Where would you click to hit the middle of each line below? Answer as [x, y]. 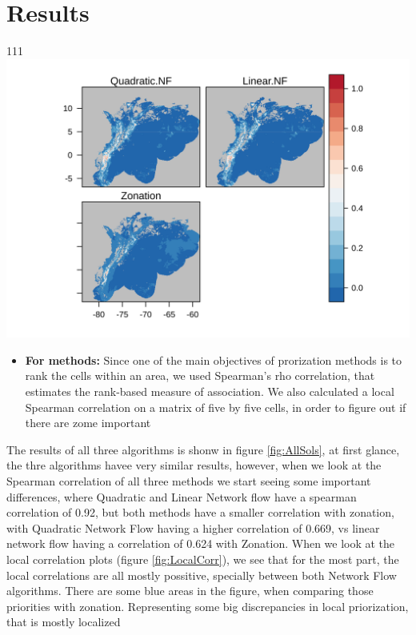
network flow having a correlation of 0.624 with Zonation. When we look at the [201, 543]
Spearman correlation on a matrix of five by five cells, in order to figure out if [216, 407]
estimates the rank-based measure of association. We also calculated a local [210, 391]
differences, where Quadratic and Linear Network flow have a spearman [182, 496]
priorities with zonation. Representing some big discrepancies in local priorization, [208, 606]
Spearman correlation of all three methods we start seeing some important [189, 480]
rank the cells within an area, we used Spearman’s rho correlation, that [200, 375]
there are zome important [88, 423]
